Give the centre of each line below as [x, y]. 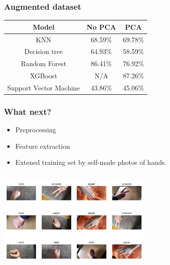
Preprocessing [36, 130]
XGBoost [44, 76]
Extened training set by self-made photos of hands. [91, 162]
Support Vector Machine [44, 87]
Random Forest [43, 63]
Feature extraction [43, 146]
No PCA [101, 26]
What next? [28, 111]
